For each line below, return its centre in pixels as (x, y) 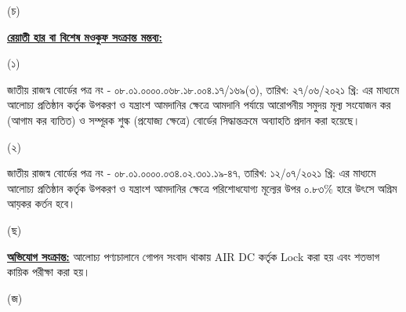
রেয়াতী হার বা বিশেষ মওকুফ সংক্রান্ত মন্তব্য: (85, 36)
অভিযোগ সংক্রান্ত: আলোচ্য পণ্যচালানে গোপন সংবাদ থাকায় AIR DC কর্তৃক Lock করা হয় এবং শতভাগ (193, 256)
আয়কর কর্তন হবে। (42, 203)
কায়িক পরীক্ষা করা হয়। (49, 272)
